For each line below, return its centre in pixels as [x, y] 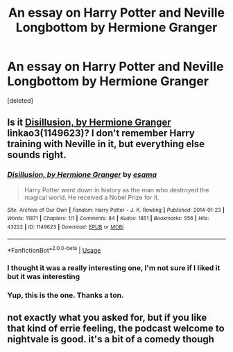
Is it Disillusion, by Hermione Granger [89, 123]
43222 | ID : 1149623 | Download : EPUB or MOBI [66, 227]
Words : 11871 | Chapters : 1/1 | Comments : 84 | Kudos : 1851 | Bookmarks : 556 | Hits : [109, 219]
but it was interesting [44, 277]
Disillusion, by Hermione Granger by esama [82, 175]
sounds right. [37, 155]
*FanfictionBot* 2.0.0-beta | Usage [54, 249]
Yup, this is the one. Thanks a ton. [66, 295]
